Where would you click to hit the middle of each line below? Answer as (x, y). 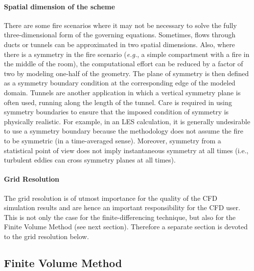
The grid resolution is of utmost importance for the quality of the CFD (111, 198)
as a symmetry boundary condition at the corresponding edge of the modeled (120, 83)
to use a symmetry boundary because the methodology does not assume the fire (124, 131)
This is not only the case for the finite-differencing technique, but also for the (120, 217)
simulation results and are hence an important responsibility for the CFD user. (122, 207)
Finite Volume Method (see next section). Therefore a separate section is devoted (126, 227)
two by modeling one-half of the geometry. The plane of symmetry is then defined (127, 73)
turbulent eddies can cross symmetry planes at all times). (90, 160)
